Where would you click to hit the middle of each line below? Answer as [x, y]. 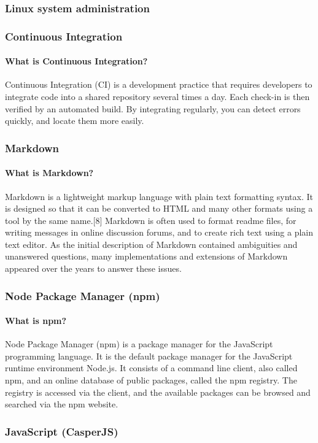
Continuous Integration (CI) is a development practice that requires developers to [159, 84]
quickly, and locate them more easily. [75, 121]
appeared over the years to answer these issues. [93, 268]
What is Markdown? [49, 173]
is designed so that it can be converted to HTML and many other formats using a [159, 208]
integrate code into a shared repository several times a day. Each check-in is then [157, 97]
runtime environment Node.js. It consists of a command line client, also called [151, 368]
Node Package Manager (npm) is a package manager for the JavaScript [139, 344]
